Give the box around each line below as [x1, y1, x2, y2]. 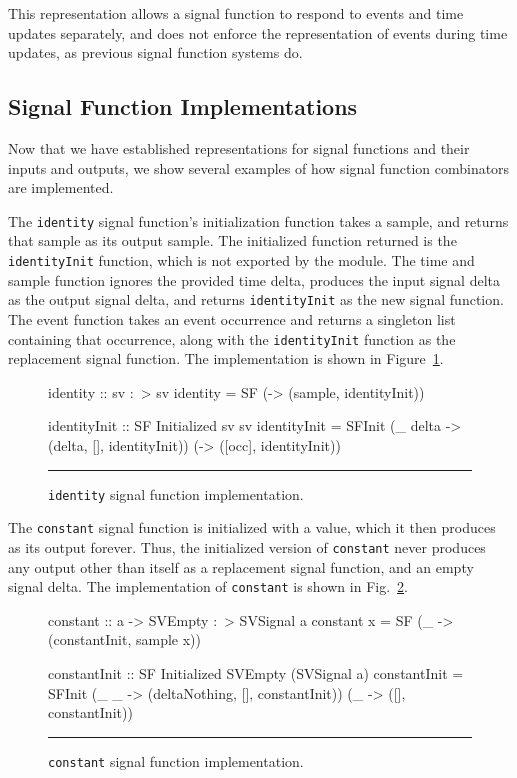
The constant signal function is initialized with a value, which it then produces [8, 517, 496, 538]
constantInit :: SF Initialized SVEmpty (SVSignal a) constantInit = [48, 662, 464, 683]
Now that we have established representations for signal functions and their [8, 137, 470, 158]
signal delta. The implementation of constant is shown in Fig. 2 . [8, 576, 408, 597]
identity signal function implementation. [48, 483, 304, 504]
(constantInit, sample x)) [48, 629, 201, 650]
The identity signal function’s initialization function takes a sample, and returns [8, 210, 509, 231]
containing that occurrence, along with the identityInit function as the [8, 328, 456, 349]
